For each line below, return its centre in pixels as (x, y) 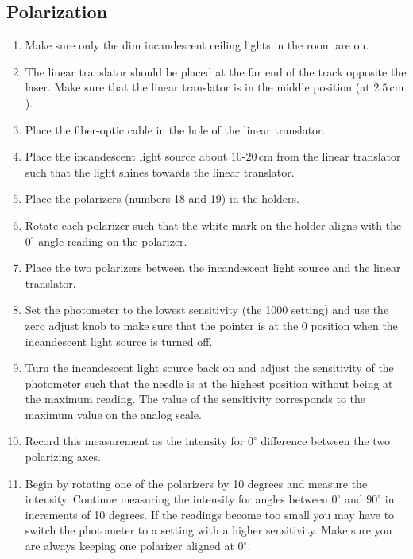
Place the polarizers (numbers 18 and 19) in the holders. (162, 198)
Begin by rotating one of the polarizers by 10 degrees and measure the (196, 483)
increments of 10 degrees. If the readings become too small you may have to (210, 514)
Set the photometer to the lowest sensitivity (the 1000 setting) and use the (207, 310)
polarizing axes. (63, 457)
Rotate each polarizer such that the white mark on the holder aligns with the (213, 225)
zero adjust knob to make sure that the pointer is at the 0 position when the (211, 325)
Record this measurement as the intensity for (135, 441)
